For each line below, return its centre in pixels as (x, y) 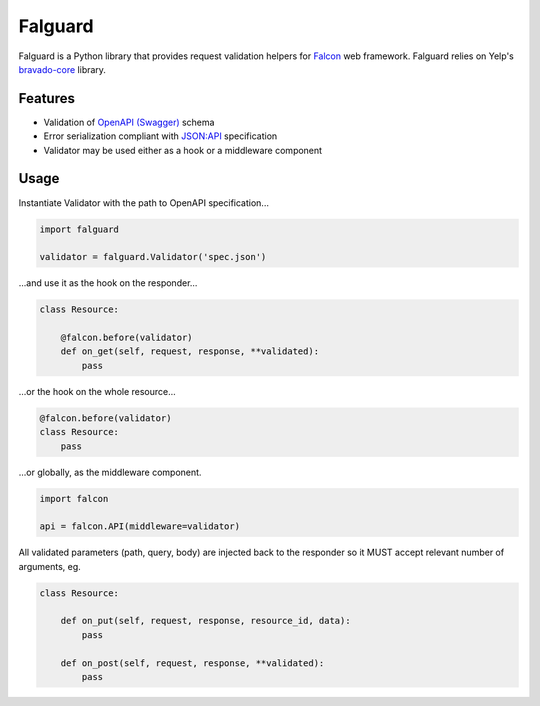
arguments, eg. (50, 566)
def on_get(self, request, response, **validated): (190, 351)
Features (46, 98)
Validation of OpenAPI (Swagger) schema (129, 122)
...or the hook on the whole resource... (97, 391)
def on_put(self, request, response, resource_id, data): (205, 621)
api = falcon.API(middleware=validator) (139, 526)
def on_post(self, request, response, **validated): (192, 663)
